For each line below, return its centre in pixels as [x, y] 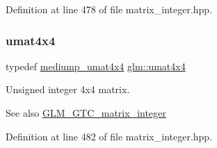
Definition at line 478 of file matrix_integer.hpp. [109, 9]
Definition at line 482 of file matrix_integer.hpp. [109, 136]
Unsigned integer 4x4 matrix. [68, 89]
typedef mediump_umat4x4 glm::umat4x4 [96, 66]
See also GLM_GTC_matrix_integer [86, 113]
